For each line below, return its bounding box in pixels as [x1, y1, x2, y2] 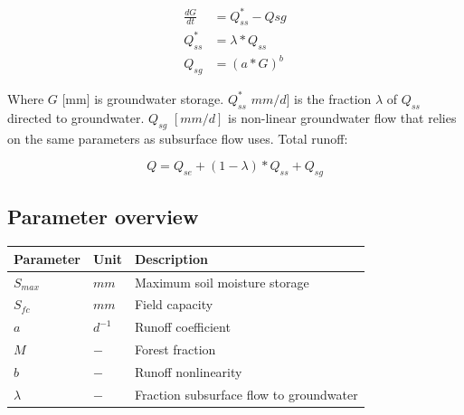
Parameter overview [7, 203, 199, 231]
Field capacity [134, 295, 213, 314]
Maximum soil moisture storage [134, 272, 309, 291]
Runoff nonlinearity [134, 362, 242, 381]
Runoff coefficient [134, 317, 231, 336]
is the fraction [294, 89, 372, 108]
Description [134, 249, 208, 268]
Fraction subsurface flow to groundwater [134, 384, 358, 403]
